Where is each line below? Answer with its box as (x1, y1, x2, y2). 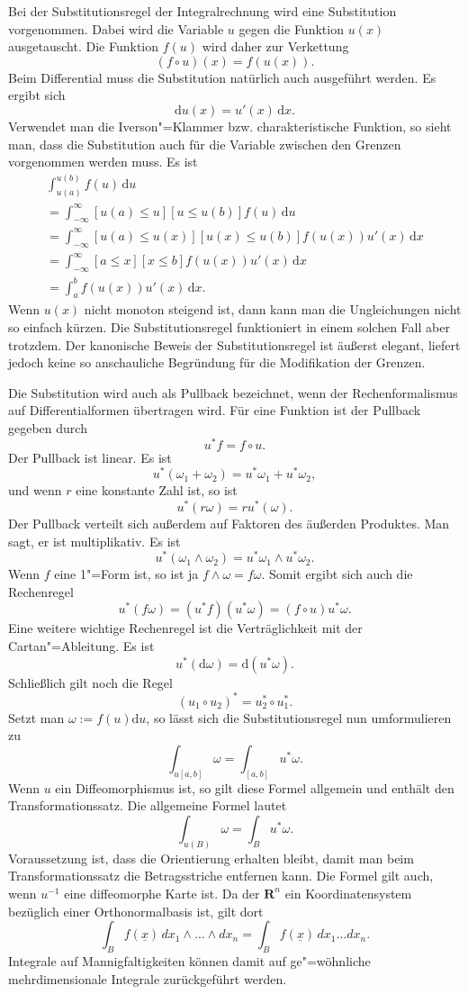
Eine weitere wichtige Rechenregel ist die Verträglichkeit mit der (8, 619, 363, 637)
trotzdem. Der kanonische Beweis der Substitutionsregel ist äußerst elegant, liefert (8, 335, 461, 354)
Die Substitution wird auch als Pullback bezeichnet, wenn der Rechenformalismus (8, 383, 458, 402)
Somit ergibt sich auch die (268, 565, 413, 583)
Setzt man (8, 708, 65, 727)
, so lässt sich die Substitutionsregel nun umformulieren (146, 708, 452, 727)
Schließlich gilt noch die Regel (8, 673, 173, 691)
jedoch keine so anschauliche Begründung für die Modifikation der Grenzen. (8, 353, 426, 372)
